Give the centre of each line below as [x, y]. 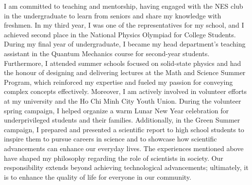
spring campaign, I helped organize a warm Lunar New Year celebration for [116, 110]
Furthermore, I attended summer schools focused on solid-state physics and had [123, 63]
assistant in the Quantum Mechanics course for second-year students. [107, 53]
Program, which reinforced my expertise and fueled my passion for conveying [118, 82]
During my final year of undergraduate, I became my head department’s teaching [125, 44]
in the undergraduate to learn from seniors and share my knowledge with [113, 15]
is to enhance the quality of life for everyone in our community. [98, 177]
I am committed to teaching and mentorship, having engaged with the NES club [124, 6]
